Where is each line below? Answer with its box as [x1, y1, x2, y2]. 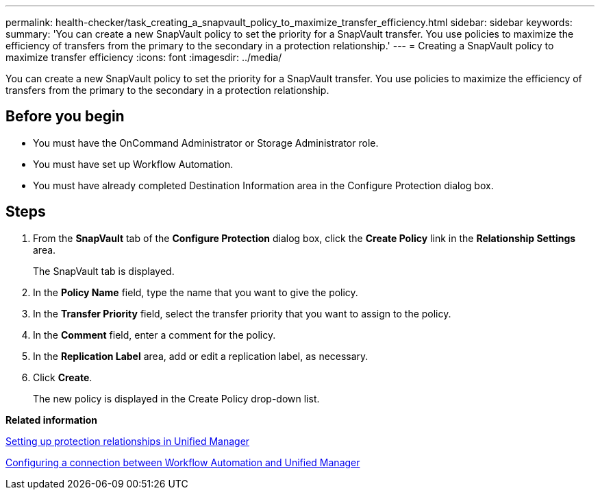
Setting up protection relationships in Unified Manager [5, 435, 250, 447]
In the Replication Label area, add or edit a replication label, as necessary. [33, 350, 368, 362]
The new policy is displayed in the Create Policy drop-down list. [33, 392, 320, 405]
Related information [5, 413, 98, 426]
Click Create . [33, 371, 92, 383]
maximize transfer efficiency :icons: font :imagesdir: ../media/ [5, 51, 282, 63]
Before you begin [5, 108, 125, 125]
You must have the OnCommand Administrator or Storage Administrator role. [33, 136, 379, 149]
